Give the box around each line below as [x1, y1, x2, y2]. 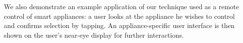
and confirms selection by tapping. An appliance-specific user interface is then [4, 20, 235, 30]
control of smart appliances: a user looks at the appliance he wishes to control [4, 11, 235, 21]
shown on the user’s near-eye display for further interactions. [4, 29, 184, 40]
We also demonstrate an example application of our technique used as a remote [4, 1, 239, 11]
